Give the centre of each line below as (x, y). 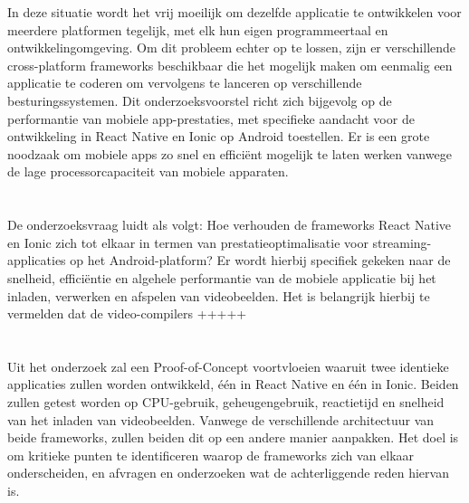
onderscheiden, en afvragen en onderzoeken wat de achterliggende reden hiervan (228, 473)
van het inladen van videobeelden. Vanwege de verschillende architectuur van (221, 419)
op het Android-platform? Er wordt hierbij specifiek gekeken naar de (260, 260)
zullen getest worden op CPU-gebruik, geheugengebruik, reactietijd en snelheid (226, 402)
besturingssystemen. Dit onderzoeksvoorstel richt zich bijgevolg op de (200, 100)
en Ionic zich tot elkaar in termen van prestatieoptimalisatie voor (188, 242)
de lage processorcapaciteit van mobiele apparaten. (148, 171)
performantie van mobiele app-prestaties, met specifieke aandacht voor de (211, 118)
